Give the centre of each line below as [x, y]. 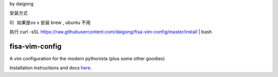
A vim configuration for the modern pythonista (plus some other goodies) [87, 59]
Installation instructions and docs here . [51, 68]
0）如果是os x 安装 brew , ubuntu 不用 [50, 22]
